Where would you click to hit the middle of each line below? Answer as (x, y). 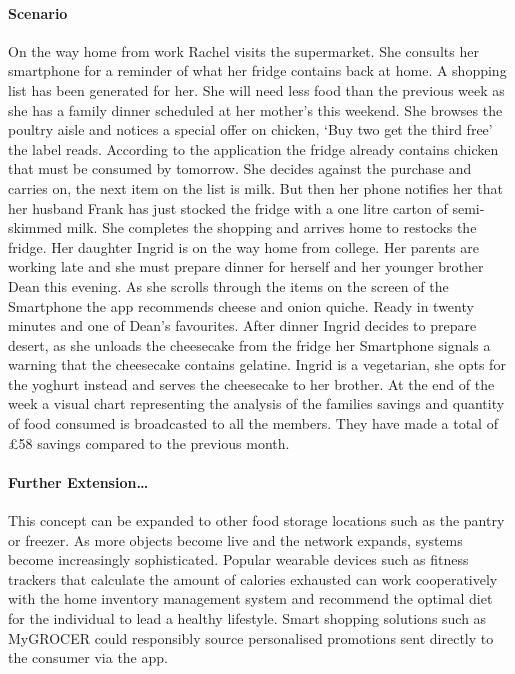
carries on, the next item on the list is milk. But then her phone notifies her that (255, 187)
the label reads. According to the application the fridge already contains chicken (253, 148)
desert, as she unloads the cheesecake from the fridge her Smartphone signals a (249, 344)
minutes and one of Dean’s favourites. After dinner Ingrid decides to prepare (242, 325)
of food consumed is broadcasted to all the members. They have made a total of (253, 423)
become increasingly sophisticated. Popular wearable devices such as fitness (238, 559)
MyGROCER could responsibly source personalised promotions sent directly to (251, 637)
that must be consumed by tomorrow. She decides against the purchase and (240, 168)
